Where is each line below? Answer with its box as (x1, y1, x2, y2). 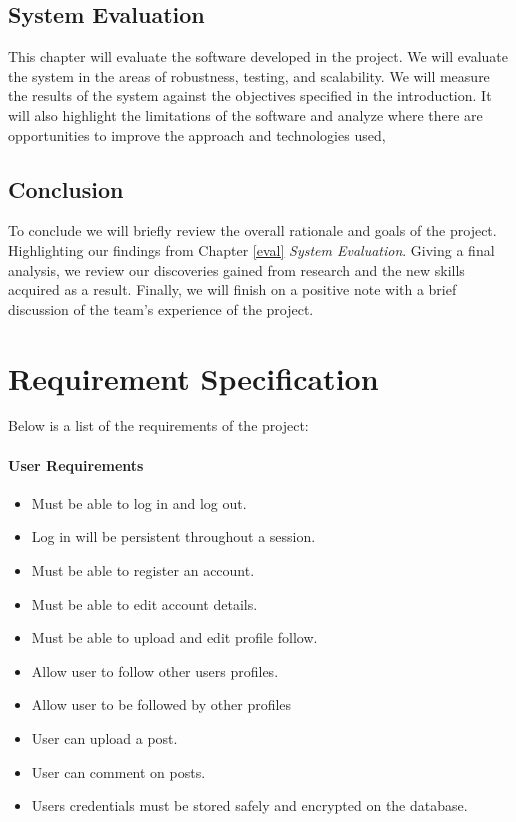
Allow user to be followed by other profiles (31, 694, 292, 715)
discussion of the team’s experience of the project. (8, 298, 314, 319)
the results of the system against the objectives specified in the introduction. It (8, 85, 492, 106)
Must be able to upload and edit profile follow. (31, 627, 318, 648)
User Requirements (8, 454, 144, 475)
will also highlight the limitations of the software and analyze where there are (8, 104, 483, 125)
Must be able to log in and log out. (31, 492, 247, 513)
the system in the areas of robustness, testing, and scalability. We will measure (8, 65, 490, 86)
